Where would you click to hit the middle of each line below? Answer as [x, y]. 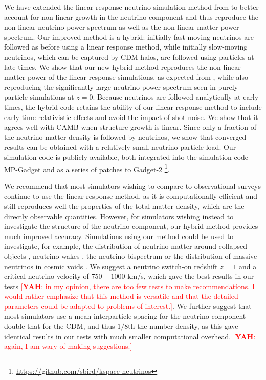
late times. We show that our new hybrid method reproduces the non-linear [123, 67]
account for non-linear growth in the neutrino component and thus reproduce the [131, 17]
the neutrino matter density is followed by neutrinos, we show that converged [125, 137]
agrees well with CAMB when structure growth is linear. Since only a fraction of [130, 127]
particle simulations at [39, 97]
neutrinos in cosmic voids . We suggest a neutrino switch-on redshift [111, 266]
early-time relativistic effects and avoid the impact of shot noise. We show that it [131, 117]
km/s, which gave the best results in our [191, 276]
